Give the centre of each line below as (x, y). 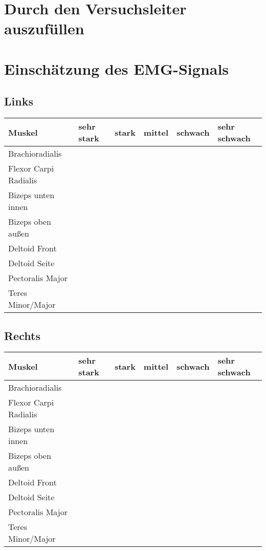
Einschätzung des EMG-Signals (117, 68)
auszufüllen (44, 28)
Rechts (22, 335)
